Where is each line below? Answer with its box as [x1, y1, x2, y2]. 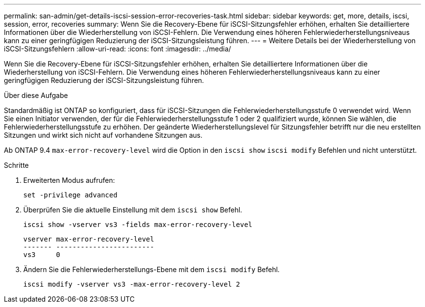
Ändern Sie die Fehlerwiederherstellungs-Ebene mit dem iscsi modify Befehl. [23, 265, 280, 274]
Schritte [4, 161, 29, 169]
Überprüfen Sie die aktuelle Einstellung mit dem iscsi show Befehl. [23, 206, 243, 214]
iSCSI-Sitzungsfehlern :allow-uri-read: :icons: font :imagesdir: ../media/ [4, 45, 231, 53]
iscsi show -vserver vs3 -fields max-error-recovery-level [23, 221, 253, 228]
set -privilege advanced [23, 191, 117, 199]
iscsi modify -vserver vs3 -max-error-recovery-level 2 [23, 280, 240, 288]
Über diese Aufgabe [4, 91, 68, 99]
